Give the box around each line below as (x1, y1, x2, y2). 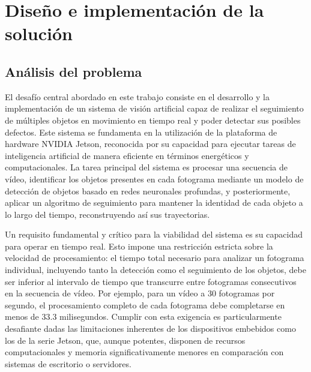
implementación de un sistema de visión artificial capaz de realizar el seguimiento (5, 102, 304, 115)
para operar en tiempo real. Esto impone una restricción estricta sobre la (5, 239, 273, 252)
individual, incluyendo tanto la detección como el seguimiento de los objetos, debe (5, 263, 306, 276)
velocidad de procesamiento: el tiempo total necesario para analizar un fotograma (5, 251, 304, 264)
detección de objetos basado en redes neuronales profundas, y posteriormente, (5, 184, 291, 197)
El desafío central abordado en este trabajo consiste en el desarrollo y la (5, 90, 270, 103)
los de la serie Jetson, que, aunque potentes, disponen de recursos (5, 334, 246, 346)
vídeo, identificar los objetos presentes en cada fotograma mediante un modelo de (5, 172, 304, 185)
